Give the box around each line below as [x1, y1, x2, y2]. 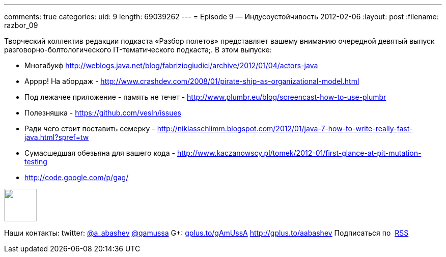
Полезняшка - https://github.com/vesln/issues [24, 108, 181, 117]
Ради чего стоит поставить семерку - [24, 124, 155, 133]
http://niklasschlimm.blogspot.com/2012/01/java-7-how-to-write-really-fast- [157, 124, 413, 133]
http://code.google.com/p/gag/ [24, 173, 129, 182]
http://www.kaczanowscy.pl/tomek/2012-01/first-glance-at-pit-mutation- [177, 149, 422, 157]
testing [24, 157, 47, 166]
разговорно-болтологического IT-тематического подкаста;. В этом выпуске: [4, 45, 272, 54]
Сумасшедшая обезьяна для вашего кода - [24, 149, 175, 157]
